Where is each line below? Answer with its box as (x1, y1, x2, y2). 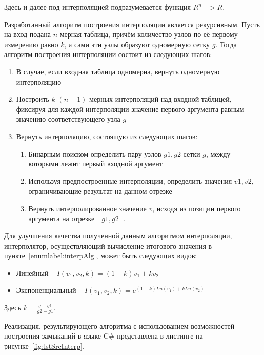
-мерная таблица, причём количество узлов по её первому (57, 29, 238, 40)
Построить (16, 94, 49, 104)
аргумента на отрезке (28, 213, 95, 223)
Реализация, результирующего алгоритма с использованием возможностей (4, 320, 235, 331)
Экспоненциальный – (16, 285, 83, 295)
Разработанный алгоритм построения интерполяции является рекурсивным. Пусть (4, 18, 260, 29)
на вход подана (4, 29, 51, 40)
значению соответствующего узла (16, 114, 120, 124)
